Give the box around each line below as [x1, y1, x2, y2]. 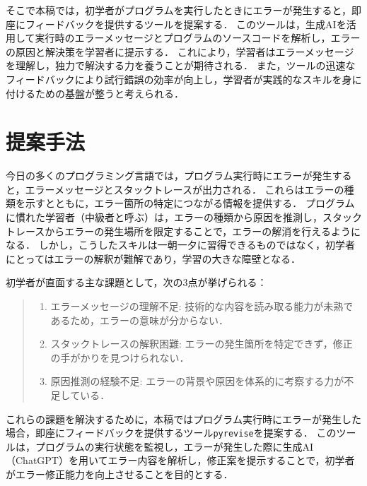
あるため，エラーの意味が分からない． [50, 312, 228, 327]
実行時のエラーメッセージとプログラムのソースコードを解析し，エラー [35, 30, 361, 45]
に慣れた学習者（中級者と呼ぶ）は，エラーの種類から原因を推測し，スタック [6, 210, 362, 225]
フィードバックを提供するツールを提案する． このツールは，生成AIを [25, 16, 346, 31]
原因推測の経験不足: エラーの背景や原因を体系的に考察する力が [50, 374, 344, 389]
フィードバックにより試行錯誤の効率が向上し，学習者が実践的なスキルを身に [6, 71, 362, 86]
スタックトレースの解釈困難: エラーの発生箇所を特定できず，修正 [50, 336, 353, 351]
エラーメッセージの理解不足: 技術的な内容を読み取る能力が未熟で [50, 299, 354, 314]
